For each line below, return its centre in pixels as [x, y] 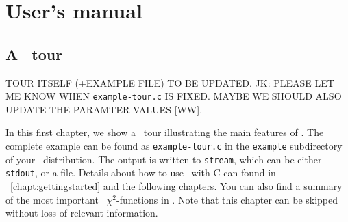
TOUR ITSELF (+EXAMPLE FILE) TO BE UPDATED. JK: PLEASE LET [170, 82]
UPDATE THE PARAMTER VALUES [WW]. [104, 109]
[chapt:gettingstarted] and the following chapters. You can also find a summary [176, 185]
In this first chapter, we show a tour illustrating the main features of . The [165, 132]
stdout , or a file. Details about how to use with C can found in [141, 172]
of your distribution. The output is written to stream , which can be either [164, 159]
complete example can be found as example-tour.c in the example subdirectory [174, 146]
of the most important [52, 199]
